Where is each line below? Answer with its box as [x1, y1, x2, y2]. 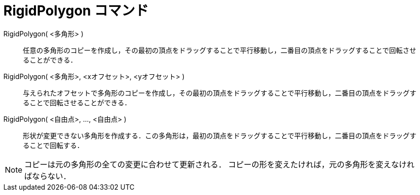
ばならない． [24, 171, 71, 181]
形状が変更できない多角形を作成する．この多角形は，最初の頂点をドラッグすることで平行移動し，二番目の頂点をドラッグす [23, 131, 417, 140]
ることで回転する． [23, 141, 84, 149]
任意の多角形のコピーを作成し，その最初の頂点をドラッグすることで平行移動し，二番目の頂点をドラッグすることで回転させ [23, 46, 417, 54]
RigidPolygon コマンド [3, 2, 149, 19]
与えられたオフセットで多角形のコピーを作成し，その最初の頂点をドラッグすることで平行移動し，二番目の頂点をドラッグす [23, 88, 417, 97]
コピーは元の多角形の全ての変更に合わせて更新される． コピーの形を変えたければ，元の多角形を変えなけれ [24, 159, 415, 169]
